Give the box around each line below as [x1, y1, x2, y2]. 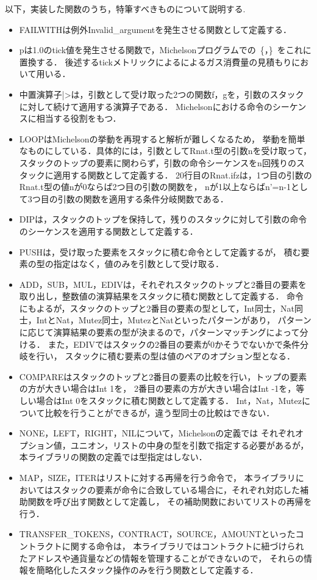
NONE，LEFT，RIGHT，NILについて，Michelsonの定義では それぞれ [19, 427, 296, 439]
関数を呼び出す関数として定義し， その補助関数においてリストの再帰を [27, 495, 312, 508]
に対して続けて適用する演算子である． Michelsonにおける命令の [19, 100, 272, 112]
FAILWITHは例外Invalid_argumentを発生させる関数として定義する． [19, 23, 291, 35]
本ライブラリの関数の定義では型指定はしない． [19, 450, 207, 463]
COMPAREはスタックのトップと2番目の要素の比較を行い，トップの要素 [19, 370, 307, 383]
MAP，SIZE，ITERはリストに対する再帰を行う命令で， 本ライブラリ [19, 471, 296, 483]
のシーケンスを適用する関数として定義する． [19, 224, 198, 237]
